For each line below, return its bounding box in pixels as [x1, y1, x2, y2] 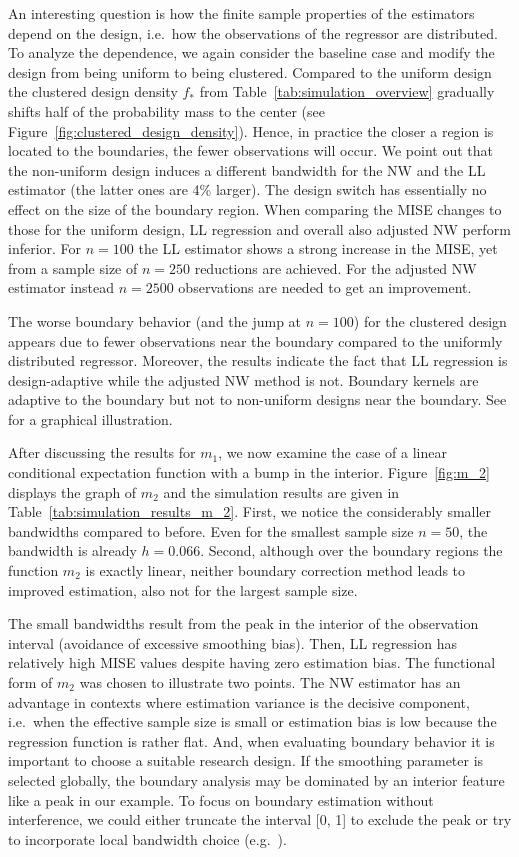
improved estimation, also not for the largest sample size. [8, 579, 358, 600]
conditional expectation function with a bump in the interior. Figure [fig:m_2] [8, 462, 490, 483]
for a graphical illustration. [8, 408, 173, 429]
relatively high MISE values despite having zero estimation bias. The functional [8, 652, 496, 673]
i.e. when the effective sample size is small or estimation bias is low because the [8, 711, 497, 732]
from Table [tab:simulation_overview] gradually [199, 81, 495, 102]
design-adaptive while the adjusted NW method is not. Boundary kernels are [8, 369, 479, 390]
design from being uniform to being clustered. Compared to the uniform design [8, 61, 492, 82]
